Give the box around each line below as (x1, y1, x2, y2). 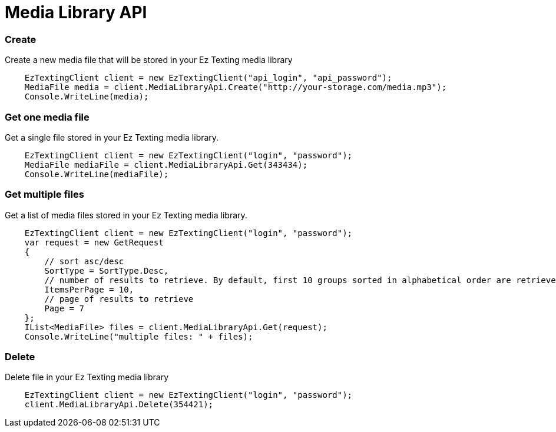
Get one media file (5, 111, 90, 123)
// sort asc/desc (44, 256, 124, 266)
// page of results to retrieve (44, 294, 194, 304)
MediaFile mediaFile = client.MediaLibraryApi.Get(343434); (24, 159, 308, 170)
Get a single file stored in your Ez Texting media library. (5, 132, 219, 142)
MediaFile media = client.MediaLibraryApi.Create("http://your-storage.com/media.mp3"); (24, 82, 447, 92)
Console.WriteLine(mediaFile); (24, 169, 169, 179)
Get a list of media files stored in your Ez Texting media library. (5, 210, 247, 220)
